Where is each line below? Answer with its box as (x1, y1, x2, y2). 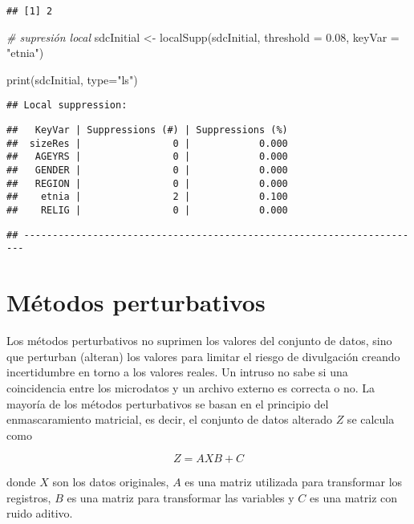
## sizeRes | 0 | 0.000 (6, 137, 288, 149)
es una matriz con (310, 489, 398, 506)
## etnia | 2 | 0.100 (6, 191, 288, 203)
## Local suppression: (6, 100, 128, 112)
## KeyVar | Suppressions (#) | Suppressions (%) (6, 124, 288, 136)
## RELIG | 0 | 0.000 (6, 205, 288, 217)
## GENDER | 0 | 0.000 (6, 165, 288, 177)
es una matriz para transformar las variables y (67, 489, 294, 506)
